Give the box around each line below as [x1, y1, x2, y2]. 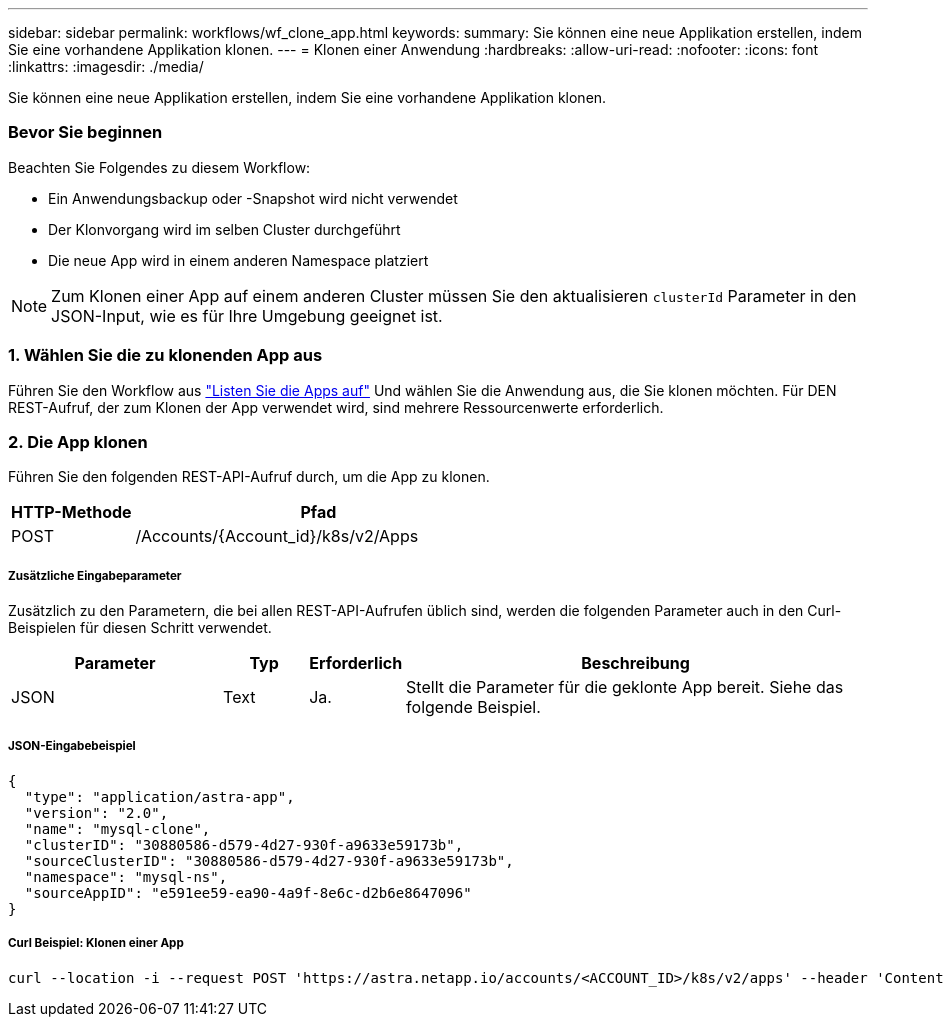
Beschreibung [581, 653, 690, 674]
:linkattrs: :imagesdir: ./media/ [8, 58, 204, 75]
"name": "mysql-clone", [24, 820, 211, 837]
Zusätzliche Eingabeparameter [8, 568, 182, 583]
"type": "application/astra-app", [24, 788, 295, 805]
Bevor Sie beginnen [8, 122, 163, 143]
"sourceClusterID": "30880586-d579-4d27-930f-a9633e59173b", [24, 852, 514, 869]
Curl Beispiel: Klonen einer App [8, 936, 184, 951]
